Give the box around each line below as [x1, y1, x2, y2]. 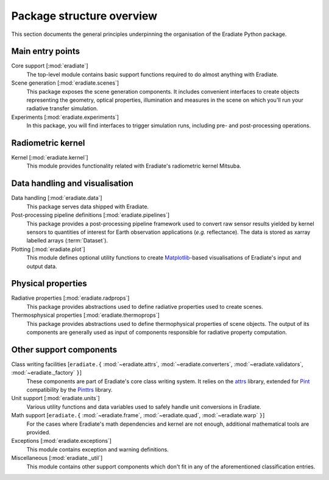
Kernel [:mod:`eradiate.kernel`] [11, 154, 88, 161]
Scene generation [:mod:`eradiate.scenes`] [11, 79, 119, 86]
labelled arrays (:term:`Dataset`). [26, 237, 108, 244]
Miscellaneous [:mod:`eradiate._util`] [11, 454, 103, 462]
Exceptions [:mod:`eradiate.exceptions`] [11, 437, 112, 445]
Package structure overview [11, 9, 158, 23]
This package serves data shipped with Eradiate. [26, 203, 149, 210]
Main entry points [11, 46, 80, 57]
